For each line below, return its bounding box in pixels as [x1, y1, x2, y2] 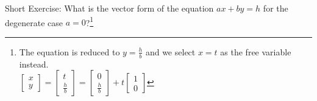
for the [263, 2, 288, 14]
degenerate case [5, 16, 63, 29]
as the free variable [220, 45, 291, 58]
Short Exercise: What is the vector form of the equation [5, 2, 214, 14]
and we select [145, 45, 196, 58]
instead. [19, 57, 49, 70]
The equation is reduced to [19, 45, 120, 58]
